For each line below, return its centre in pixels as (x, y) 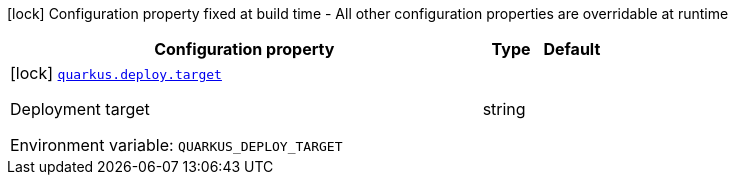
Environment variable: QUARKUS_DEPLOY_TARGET (176, 145)
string (504, 109)
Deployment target (80, 109)
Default (572, 49)
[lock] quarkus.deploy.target (116, 73)
